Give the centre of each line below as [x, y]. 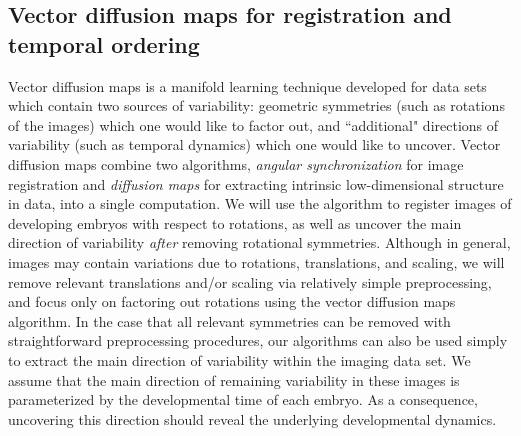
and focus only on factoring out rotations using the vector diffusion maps [232, 301]
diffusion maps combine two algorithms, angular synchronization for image [236, 163]
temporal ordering [104, 43]
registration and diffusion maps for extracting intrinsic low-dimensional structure [256, 183]
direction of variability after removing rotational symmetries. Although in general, [259, 242]
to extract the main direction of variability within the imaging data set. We [239, 359]
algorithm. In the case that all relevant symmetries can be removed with [229, 320]
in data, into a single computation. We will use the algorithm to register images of [260, 203]
